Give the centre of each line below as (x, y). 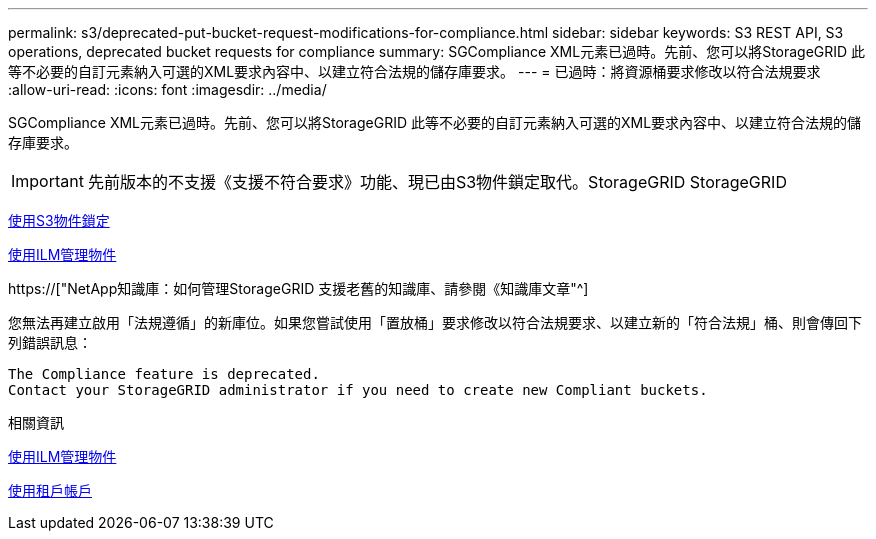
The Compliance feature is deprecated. (164, 374)
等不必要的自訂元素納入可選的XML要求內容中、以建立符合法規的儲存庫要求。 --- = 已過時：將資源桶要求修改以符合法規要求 (414, 71)
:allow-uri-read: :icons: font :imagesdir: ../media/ (167, 89)
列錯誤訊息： (50, 342)
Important (47, 181)
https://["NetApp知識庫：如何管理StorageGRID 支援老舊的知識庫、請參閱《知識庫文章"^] (298, 288)
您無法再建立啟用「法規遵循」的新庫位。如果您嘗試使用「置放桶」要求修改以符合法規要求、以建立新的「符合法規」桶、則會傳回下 (435, 322)
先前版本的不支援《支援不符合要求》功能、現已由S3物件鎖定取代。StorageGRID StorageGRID (437, 182)
